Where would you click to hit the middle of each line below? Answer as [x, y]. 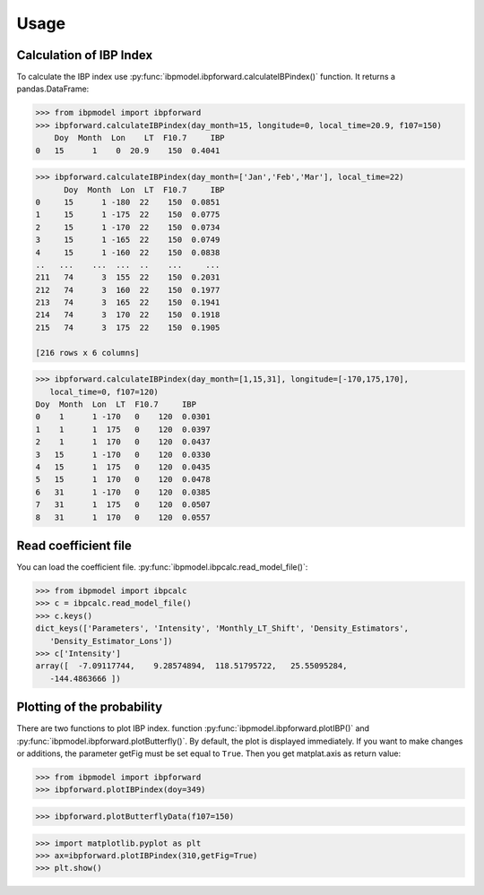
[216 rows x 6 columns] [88, 353]
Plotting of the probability [90, 707]
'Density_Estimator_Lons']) [112, 641]
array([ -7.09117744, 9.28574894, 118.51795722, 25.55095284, [191, 666]
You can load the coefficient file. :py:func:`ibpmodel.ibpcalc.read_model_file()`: [162, 567]
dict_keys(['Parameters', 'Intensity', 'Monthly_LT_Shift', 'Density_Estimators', [222, 628]
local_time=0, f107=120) [104, 392]
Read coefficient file [74, 545]
